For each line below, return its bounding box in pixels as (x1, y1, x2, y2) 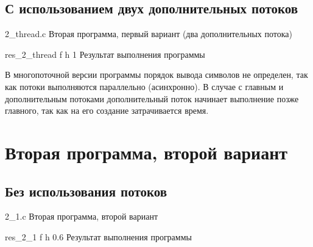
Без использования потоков (5, 181, 167, 200)
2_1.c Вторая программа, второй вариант (5, 210, 158, 223)
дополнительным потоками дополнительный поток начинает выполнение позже (5, 92, 299, 105)
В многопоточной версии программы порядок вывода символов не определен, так (5, 68, 308, 81)
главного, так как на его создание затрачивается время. (5, 104, 209, 117)
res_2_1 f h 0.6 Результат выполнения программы (5, 230, 192, 243)
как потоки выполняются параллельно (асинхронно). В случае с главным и (5, 80, 284, 92)
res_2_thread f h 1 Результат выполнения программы (5, 47, 205, 60)
